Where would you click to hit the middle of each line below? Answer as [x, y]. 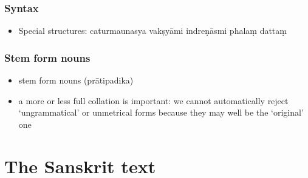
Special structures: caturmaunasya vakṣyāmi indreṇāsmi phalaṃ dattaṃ [152, 31]
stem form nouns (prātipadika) [76, 80]
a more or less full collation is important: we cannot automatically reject [153, 100]
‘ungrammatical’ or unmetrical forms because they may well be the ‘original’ [161, 112]
